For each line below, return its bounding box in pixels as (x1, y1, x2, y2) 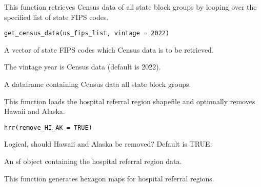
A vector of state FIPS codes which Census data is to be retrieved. (4, 44, 214, 55)
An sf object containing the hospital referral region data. (4, 156, 182, 167)
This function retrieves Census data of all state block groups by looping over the (4, 2, 257, 12)
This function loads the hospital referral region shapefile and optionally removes (4, 96, 255, 106)
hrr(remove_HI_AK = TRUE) (4, 124, 92, 131)
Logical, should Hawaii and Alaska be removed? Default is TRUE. (4, 138, 212, 149)
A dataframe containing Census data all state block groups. (4, 79, 191, 89)
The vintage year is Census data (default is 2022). (4, 61, 161, 72)
